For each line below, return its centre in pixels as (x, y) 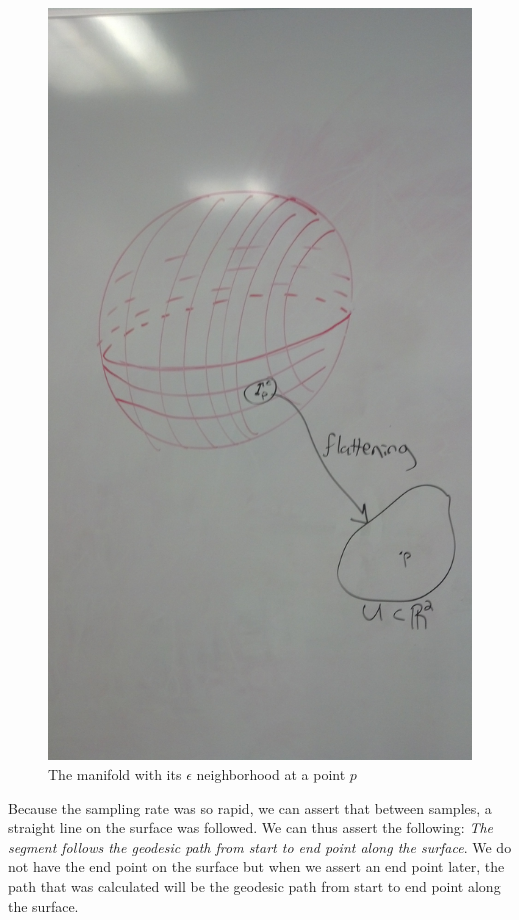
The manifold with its (115, 774)
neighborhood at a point (271, 774)
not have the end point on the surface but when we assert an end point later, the (256, 866)
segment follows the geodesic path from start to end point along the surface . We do (260, 846)
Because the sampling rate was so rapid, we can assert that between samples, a (250, 807)
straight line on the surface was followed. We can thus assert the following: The (251, 827)
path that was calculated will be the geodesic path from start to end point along (254, 886)
